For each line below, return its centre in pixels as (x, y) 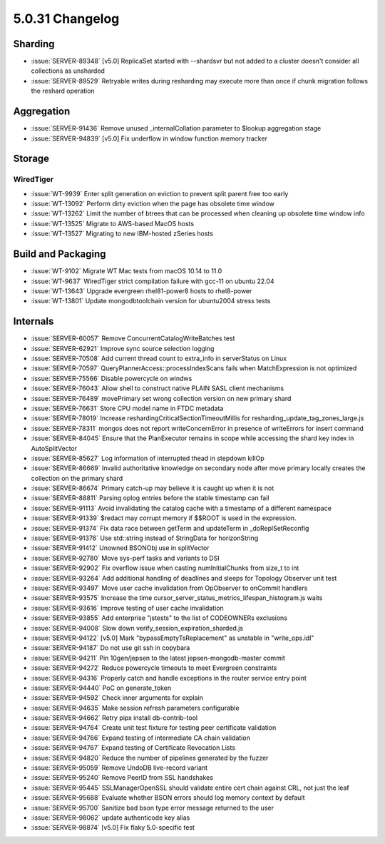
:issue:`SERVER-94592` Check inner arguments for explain (117, 698)
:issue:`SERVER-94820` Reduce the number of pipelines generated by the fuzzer (150, 758)
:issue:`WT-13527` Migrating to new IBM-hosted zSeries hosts (122, 234)
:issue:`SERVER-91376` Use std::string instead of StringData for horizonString (145, 538)
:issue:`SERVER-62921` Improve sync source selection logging (123, 348)
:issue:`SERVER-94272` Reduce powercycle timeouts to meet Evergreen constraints (154, 668)
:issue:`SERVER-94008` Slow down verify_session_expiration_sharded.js (137, 628)
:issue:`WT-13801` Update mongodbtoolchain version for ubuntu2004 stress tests (151, 301)
